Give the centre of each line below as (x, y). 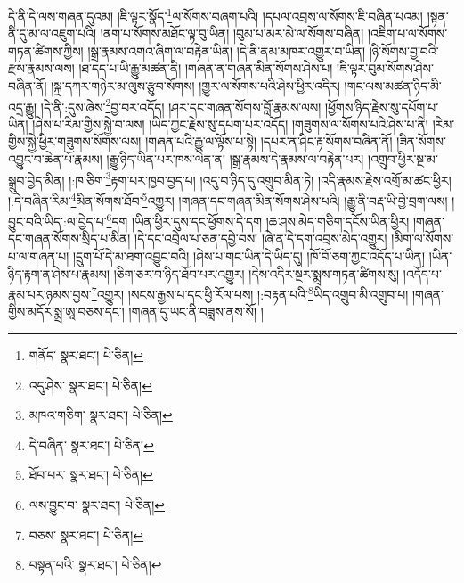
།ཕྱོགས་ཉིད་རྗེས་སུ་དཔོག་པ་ (382, 107)
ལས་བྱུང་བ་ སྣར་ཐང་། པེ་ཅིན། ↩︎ (97, 505)
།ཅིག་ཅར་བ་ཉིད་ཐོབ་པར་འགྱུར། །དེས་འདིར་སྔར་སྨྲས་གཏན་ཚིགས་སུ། (256, 273)
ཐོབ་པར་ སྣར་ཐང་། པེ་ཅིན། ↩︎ (91, 475)
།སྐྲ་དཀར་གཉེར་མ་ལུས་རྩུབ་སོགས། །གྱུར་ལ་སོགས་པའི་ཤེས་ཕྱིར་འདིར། (195, 86)
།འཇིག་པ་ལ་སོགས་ (407, 33)
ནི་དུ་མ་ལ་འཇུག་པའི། (53, 33)
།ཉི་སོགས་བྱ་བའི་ (404, 50)
